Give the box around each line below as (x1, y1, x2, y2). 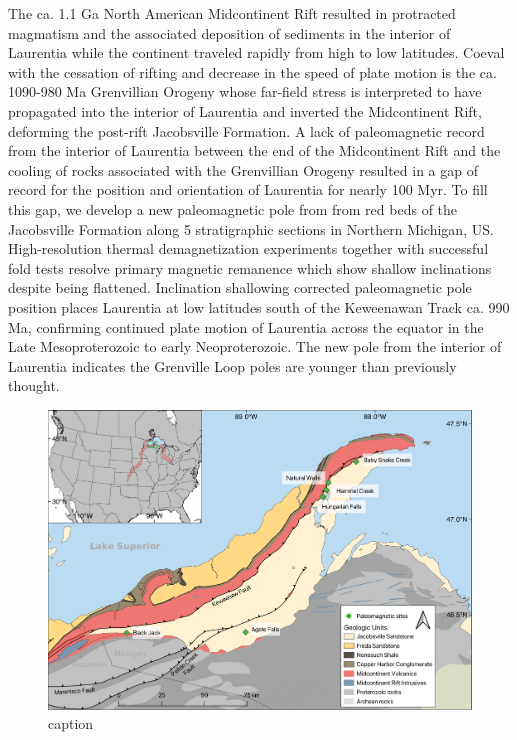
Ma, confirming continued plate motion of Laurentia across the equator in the (8, 316, 484, 337)
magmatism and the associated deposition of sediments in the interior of (8, 22, 451, 43)
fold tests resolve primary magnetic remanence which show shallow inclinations (8, 257, 492, 278)
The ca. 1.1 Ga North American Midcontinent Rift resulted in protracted (8, 3, 456, 23)
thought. (8, 375, 60, 396)
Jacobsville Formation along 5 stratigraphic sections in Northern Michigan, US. (8, 218, 494, 239)
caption (48, 713, 94, 734)
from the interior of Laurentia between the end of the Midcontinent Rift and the (8, 140, 501, 161)
